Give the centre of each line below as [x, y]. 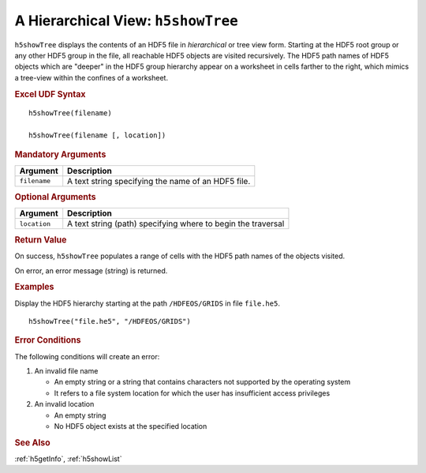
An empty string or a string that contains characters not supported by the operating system [202, 382]
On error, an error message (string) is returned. [91, 270]
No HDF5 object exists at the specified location [131, 426]
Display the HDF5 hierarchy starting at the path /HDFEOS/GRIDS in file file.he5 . [147, 303]
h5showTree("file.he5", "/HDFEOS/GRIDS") [110, 321]
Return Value [41, 239]
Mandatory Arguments [60, 154]
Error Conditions [48, 340]
